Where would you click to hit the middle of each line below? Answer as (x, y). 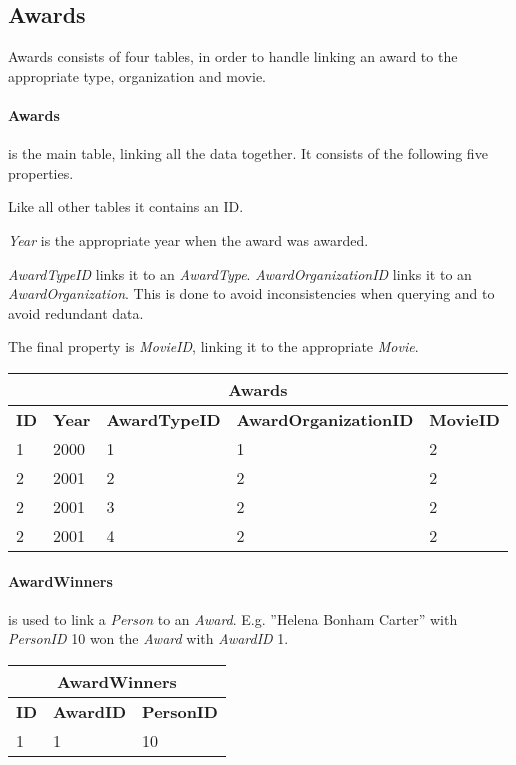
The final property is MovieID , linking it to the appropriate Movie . (213, 346)
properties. (41, 172)
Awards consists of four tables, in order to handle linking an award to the (233, 56)
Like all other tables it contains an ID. (126, 206)
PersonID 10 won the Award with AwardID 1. (148, 638)
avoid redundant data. (76, 312)
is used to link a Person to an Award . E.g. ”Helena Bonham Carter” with (233, 618)
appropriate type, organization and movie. (137, 75)
